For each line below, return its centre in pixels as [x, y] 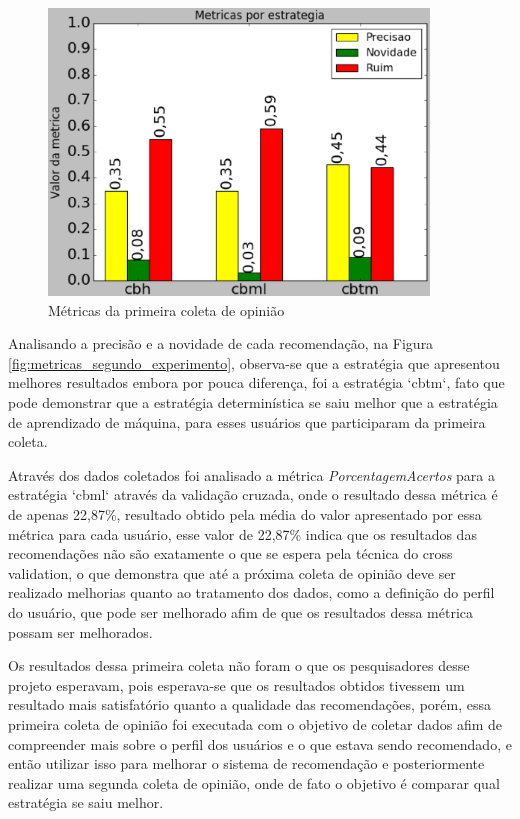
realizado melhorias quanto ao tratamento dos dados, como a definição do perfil [251, 592]
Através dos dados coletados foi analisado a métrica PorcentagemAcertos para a [252, 474]
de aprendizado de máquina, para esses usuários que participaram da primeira [247, 421]
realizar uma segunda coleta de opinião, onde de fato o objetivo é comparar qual [254, 782]
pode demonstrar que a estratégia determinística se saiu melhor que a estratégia [253, 402]
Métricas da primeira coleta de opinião [166, 309]
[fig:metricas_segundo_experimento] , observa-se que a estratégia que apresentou [254, 362]
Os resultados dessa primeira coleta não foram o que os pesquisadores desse [239, 665]
